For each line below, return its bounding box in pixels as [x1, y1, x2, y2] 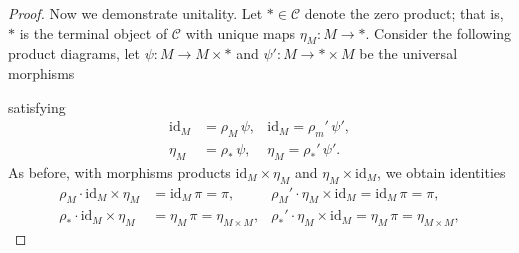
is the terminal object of [19, 22, 168, 43]
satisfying [8, 96, 66, 117]
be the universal [359, 43, 458, 64]
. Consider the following [365, 22, 512, 43]
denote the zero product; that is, [304, 3, 504, 23]
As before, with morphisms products [8, 161, 231, 182]
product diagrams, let [8, 43, 141, 64]
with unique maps [185, 22, 296, 43]
